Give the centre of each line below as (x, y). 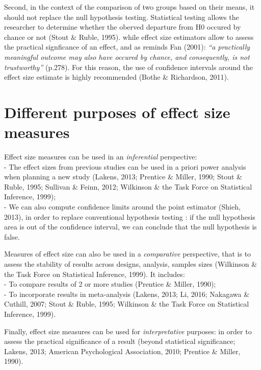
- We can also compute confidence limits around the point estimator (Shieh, (122, 207)
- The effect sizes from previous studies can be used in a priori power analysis (125, 166)
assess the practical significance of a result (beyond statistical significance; (120, 341)
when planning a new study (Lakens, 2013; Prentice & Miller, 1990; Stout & (123, 177)
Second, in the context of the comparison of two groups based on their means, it (129, 7)
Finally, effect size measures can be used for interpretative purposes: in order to (128, 331)
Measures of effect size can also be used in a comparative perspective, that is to (128, 254)
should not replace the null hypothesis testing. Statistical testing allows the (122, 17)
